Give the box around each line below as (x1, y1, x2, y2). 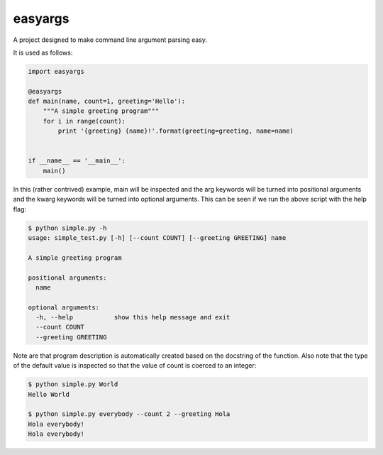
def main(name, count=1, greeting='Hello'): (28, 97, 186, 106)
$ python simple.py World (28, 380, 118, 388)
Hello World (28, 390, 70, 398)
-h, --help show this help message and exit (35, 313, 231, 322)
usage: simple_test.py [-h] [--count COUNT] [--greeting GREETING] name (28, 234, 287, 241)
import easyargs (28, 67, 85, 75)
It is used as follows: (13, 48, 73, 57)
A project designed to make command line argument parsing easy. (13, 35, 208, 44)
